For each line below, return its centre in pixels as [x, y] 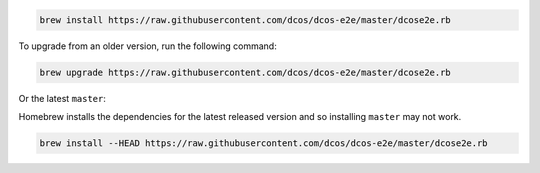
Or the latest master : [62, 98]
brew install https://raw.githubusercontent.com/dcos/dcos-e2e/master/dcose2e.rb [245, 19]
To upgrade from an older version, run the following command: [147, 46]
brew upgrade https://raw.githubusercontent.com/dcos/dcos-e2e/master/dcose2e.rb [245, 72]
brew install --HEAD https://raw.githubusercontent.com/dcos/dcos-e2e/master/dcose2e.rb [264, 143]
